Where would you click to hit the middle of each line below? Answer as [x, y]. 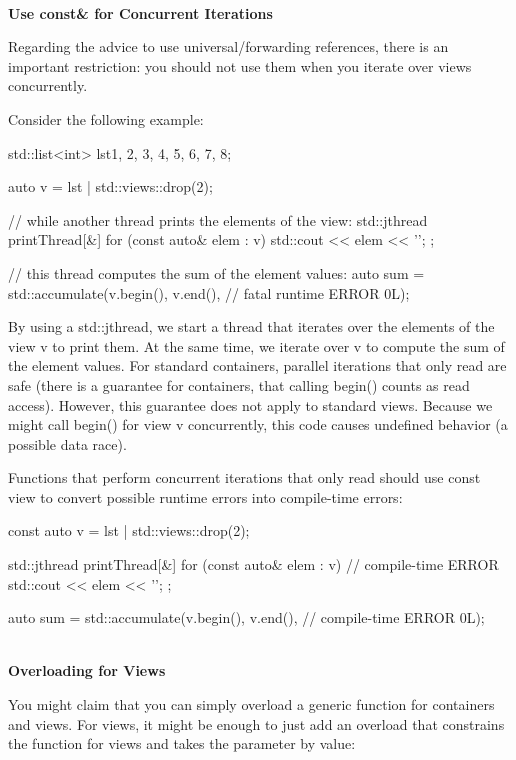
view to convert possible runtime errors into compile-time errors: [205, 496]
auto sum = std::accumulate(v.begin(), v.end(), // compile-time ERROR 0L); [246, 617]
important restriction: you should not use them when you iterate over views [240, 65]
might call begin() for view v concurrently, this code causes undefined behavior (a [258, 424]
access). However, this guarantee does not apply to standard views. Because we [250, 404]
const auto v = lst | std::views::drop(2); [129, 530]
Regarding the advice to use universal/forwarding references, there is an [228, 46]
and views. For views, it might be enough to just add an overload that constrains [256, 723]
